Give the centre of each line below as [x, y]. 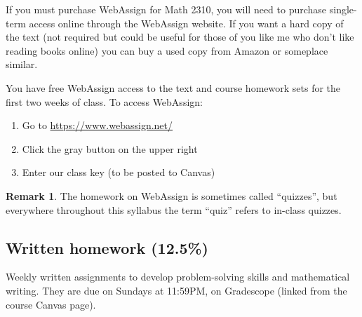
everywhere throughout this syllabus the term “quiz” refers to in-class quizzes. [174, 209]
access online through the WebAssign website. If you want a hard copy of [186, 23]
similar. [22, 64]
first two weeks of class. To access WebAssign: [104, 101]
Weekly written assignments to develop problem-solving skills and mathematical [178, 277]
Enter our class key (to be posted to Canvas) [119, 172]
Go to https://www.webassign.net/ [98, 125]
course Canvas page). [51, 304]
